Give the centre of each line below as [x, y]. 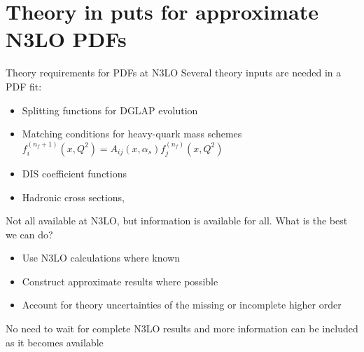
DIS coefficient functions [75, 173]
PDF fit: [24, 86]
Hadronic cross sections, [73, 197]
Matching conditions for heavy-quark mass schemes [132, 134]
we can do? [29, 234]
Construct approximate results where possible [120, 281]
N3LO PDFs [66, 39]
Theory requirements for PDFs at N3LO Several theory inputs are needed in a [174, 73]
